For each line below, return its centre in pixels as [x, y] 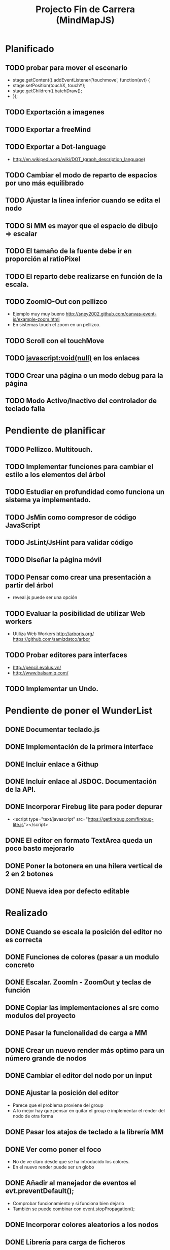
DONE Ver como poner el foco [53, 1149]
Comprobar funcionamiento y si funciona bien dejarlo [68, 1203]
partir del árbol [29, 585]
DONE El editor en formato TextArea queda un [79, 840]
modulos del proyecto [41, 1015]
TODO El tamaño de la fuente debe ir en [69, 251]
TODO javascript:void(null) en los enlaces [73, 358]
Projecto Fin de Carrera [85, 9]
